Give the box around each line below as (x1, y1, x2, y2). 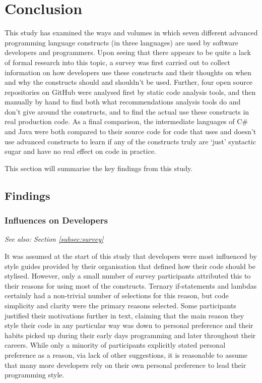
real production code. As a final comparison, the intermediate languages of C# (5, 116, 248, 127)
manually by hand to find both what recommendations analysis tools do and (5, 96, 241, 107)
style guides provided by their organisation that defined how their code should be (5, 260, 255, 271)
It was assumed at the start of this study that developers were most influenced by (5, 251, 257, 261)
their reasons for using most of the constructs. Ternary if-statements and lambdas (5, 280, 257, 291)
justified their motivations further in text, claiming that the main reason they (5, 310, 244, 320)
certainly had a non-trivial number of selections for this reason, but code (5, 290, 229, 301)
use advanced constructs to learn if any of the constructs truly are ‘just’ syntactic (5, 136, 256, 146)
